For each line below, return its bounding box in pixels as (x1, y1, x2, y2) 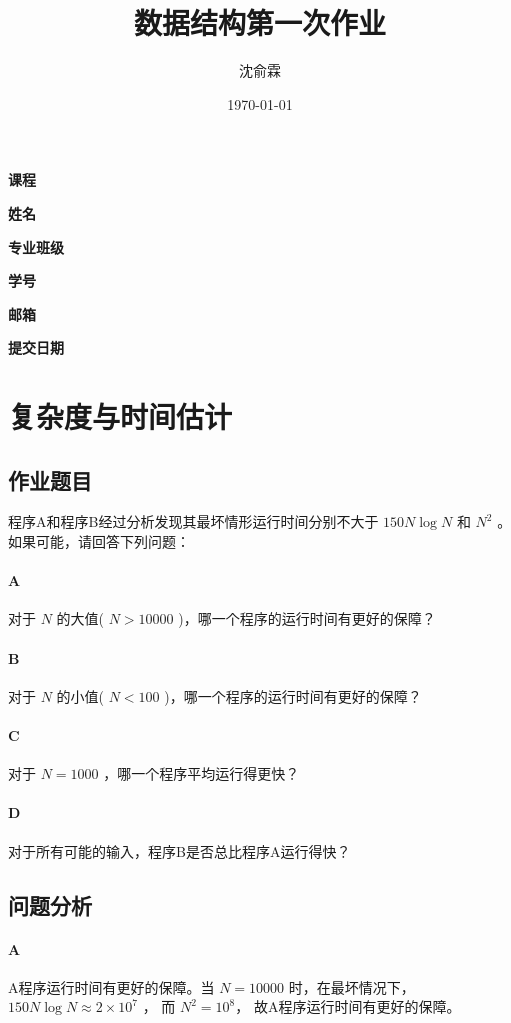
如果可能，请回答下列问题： (8, 531, 190, 552)
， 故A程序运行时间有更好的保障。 (235, 996, 461, 1017)
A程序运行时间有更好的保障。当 (8, 976, 215, 997)
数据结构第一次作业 (133, 2, 386, 43)
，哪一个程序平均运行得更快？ (103, 763, 300, 784)
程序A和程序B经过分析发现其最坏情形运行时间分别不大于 (8, 511, 379, 532)
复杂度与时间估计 (8, 396, 233, 437)
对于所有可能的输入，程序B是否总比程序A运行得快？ (8, 840, 351, 861)
